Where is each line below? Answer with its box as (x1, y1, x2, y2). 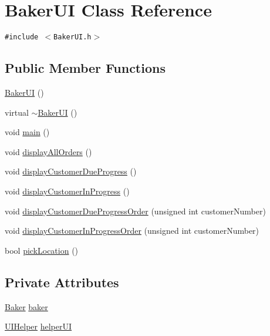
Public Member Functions (5, 59, 166, 77)
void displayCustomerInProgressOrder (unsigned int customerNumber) (5, 224, 259, 237)
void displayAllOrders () (5, 145, 92, 157)
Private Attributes (5, 273, 119, 291)
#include (5, 33, 39, 42)
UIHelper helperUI (5, 320, 72, 332)
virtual (5, 106, 29, 118)
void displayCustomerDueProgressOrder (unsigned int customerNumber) (5, 204, 266, 217)
